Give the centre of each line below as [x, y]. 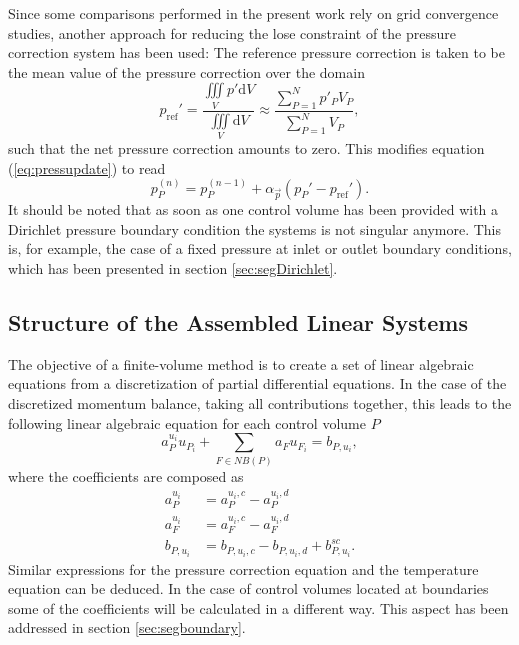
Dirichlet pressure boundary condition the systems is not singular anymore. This [255, 228]
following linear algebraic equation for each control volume [187, 422]
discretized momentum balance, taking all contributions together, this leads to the [260, 403]
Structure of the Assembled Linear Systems [238, 322]
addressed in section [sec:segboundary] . [127, 627]
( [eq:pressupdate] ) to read [87, 167]
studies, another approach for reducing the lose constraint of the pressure [232, 32]
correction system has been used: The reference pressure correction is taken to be [256, 52]
